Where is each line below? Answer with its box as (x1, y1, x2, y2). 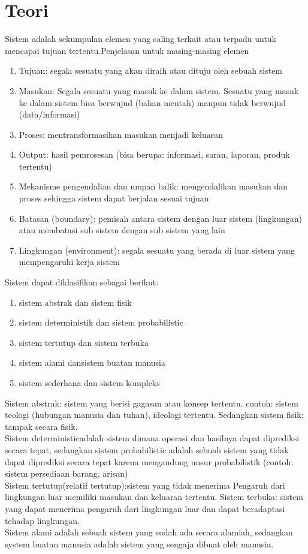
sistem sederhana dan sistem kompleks (19, 377, 160, 389)
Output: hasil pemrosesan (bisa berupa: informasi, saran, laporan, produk (19, 148, 290, 161)
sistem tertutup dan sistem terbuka (19, 336, 149, 348)
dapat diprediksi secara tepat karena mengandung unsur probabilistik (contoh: (5, 455, 294, 468)
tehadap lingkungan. (5, 514, 80, 526)
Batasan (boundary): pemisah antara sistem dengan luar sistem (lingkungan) (19, 212, 302, 224)
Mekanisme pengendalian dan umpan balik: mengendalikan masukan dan (19, 180, 288, 192)
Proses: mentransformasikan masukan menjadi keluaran (19, 128, 224, 140)
